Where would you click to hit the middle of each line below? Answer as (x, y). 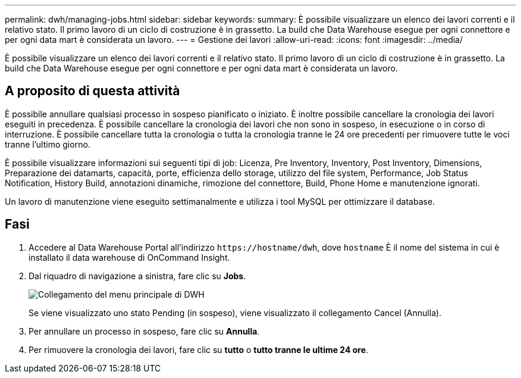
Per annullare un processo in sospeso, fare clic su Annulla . (144, 331)
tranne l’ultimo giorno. (48, 144)
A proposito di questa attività (92, 91)
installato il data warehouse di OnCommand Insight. (129, 257)
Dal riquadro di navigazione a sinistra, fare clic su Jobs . (137, 276)
